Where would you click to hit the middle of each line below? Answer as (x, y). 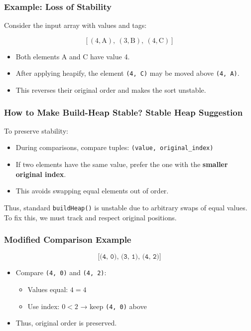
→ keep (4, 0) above (114, 306)
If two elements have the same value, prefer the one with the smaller (122, 164)
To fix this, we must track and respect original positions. (90, 217)
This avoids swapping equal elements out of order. (92, 191)
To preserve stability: (36, 130)
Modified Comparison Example (68, 240)
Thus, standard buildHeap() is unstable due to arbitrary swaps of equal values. (126, 207)
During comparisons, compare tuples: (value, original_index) (115, 147)
